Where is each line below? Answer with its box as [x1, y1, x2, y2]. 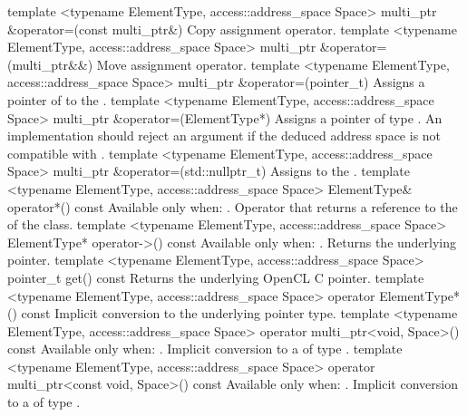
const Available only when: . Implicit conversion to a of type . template [7, 339, 403, 358]
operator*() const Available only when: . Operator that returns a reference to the [7, 197, 458, 216]
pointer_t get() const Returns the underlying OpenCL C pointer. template [7, 267, 424, 286]
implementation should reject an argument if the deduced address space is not [7, 126, 442, 145]
